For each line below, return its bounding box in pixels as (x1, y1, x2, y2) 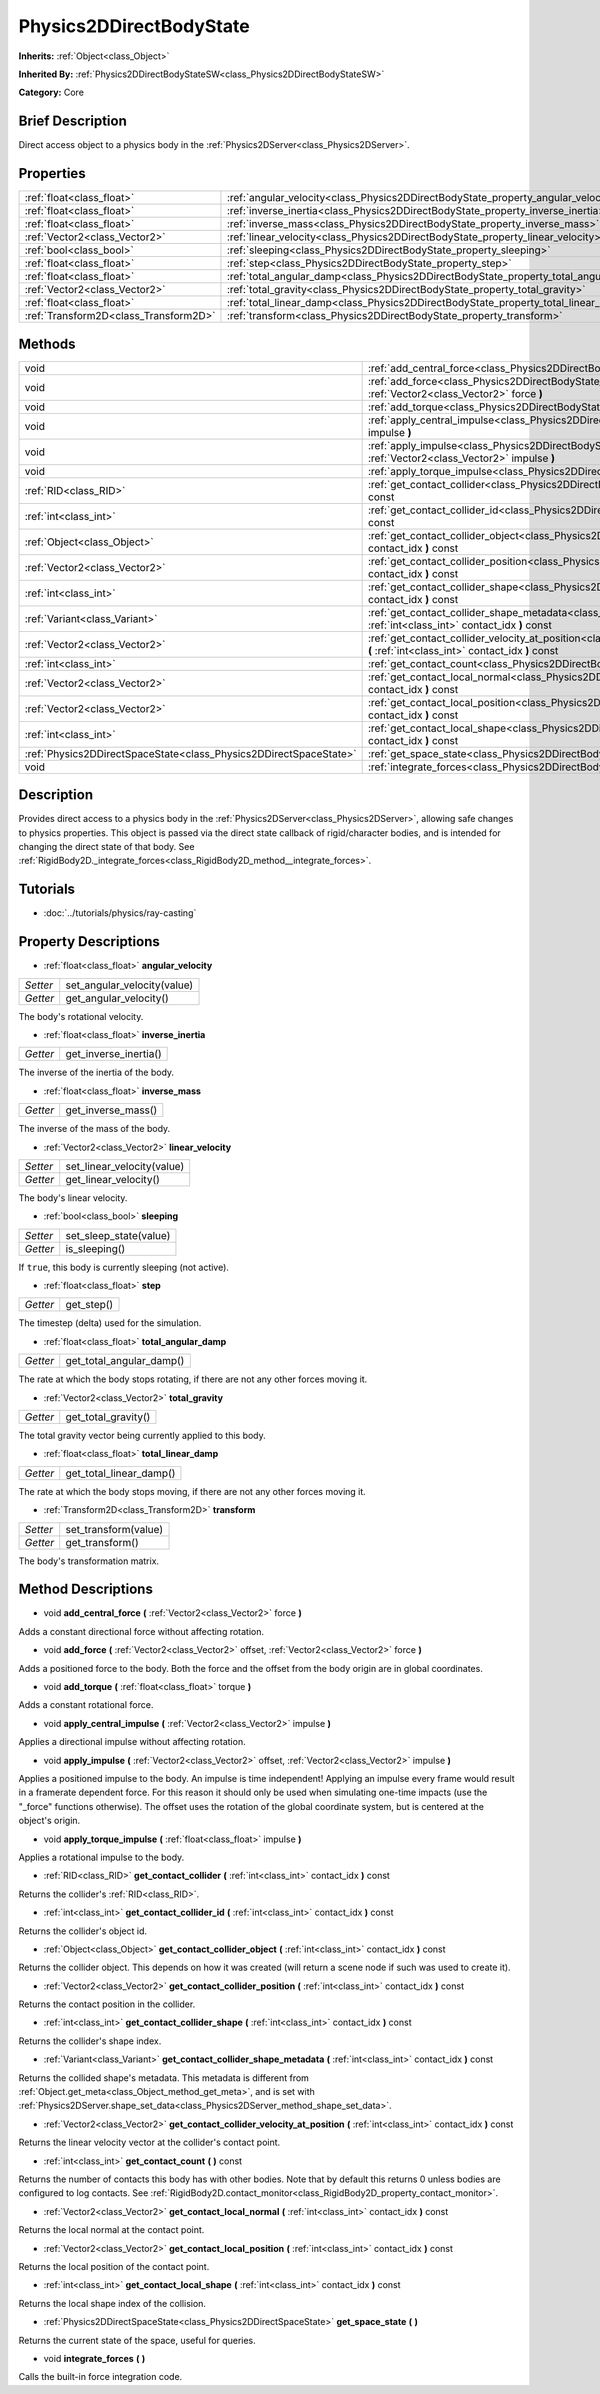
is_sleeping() (65, 1241, 126, 1255)
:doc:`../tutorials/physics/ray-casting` (43, 907, 197, 919)
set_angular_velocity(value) (65, 978, 194, 992)
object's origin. (18, 1815, 81, 1827)
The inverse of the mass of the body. (18, 1123, 171, 1135)
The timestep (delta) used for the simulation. (18, 1317, 202, 1329)
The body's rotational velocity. (18, 1010, 144, 1022)
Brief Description (18, 113, 127, 130)
